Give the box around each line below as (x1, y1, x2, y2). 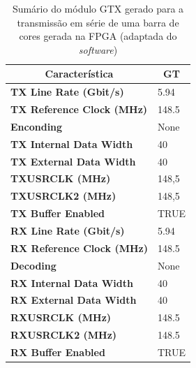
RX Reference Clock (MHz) (10, 240, 148, 255)
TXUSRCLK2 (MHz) (10, 189, 116, 203)
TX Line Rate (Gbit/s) (10, 84, 124, 99)
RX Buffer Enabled (10, 344, 105, 359)
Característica (45, 66, 114, 81)
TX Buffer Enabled (10, 206, 105, 221)
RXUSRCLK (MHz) (10, 310, 112, 325)
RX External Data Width (10, 293, 137, 307)
